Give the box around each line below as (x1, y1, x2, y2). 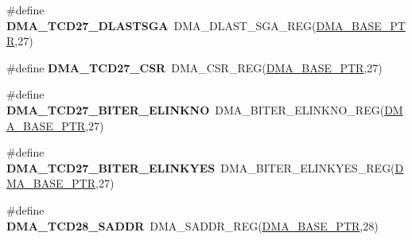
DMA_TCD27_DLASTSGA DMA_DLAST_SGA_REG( (6, 17, 317, 33)
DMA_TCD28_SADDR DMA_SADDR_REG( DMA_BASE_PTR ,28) (6, 217, 379, 234)
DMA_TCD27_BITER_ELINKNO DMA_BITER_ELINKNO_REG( (6, 101, 385, 118)
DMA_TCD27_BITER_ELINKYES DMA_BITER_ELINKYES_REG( (6, 159, 395, 176)
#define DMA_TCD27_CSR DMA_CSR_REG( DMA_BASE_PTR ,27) (6, 59, 383, 75)
